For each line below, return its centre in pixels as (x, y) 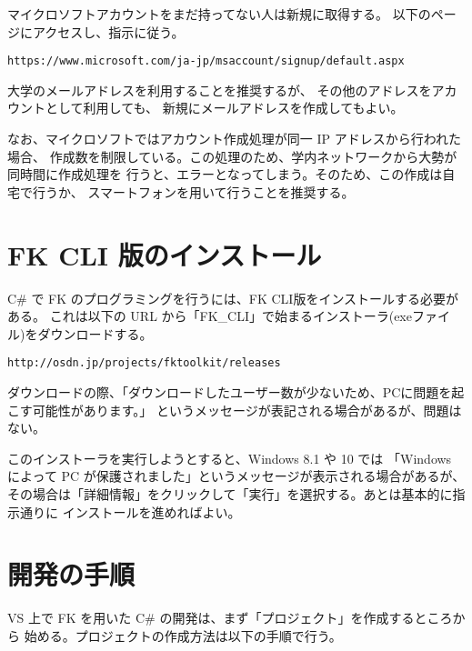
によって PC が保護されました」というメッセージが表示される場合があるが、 (236, 476)
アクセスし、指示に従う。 (108, 31)
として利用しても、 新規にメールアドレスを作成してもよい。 (224, 108)
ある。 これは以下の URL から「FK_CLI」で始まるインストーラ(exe (210, 316)
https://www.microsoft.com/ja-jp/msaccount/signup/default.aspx (206, 61)
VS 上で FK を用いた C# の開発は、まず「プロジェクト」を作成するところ (230, 618)
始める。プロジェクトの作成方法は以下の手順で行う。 (183, 635)
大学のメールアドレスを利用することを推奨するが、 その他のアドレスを (220, 90)
